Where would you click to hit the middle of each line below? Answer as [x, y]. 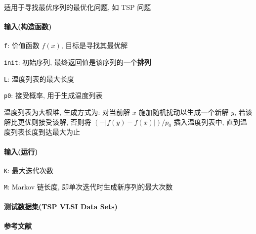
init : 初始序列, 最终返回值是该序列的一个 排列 [78, 62]
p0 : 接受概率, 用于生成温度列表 [53, 95]
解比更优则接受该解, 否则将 [48, 121]
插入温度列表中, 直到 [207, 121]
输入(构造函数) [28, 26]
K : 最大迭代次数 [29, 170]
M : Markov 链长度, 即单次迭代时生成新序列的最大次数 [88, 187]
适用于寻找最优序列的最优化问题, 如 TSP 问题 [78, 7]
